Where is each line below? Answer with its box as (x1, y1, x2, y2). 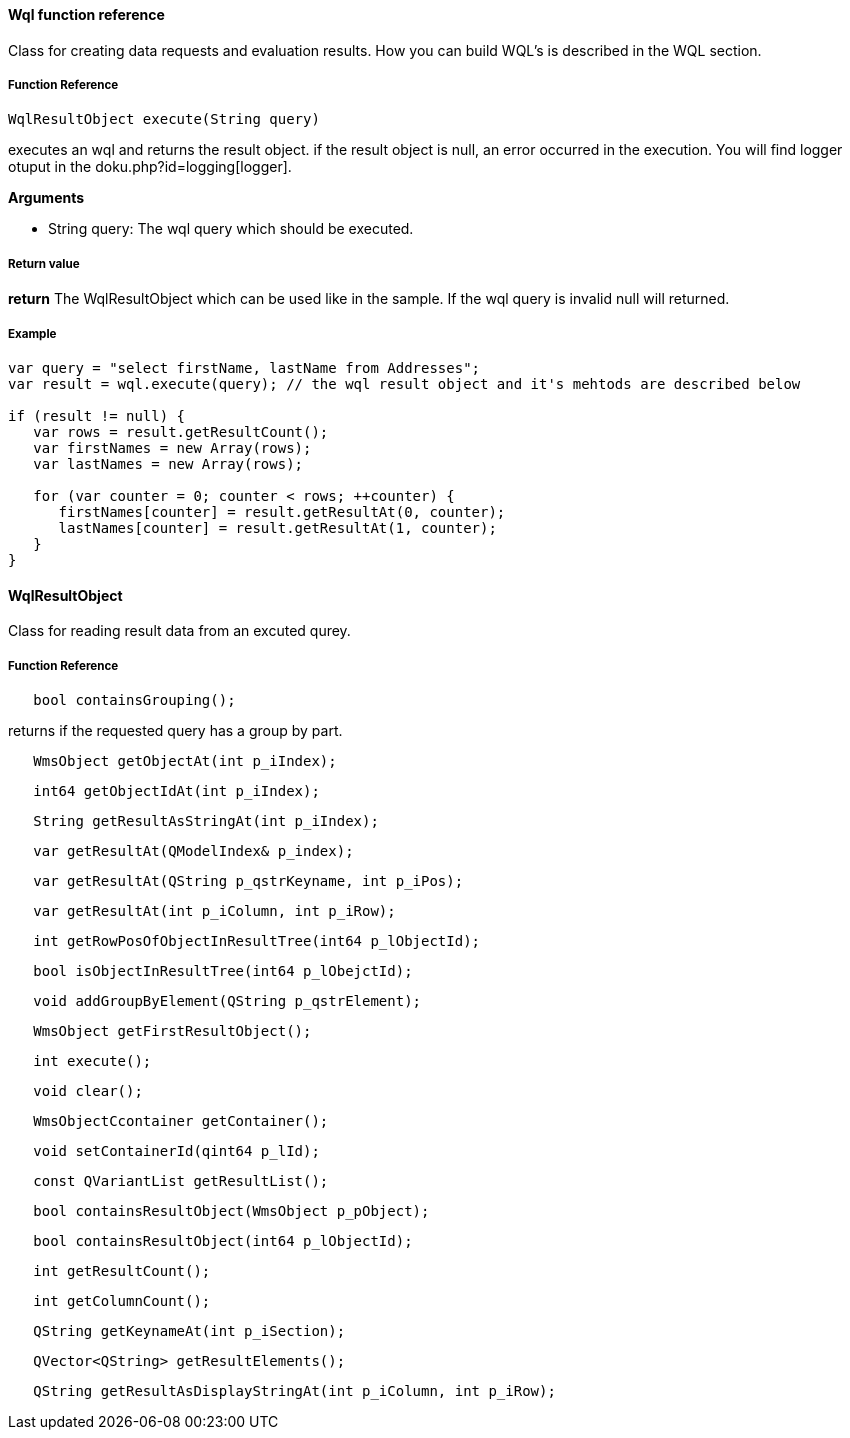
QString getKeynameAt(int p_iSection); (33, 1322, 346, 1339)
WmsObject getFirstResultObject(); (33, 1022, 312, 1039)
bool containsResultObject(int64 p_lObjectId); (33, 1232, 413, 1249)
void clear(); (33, 1082, 143, 1099)
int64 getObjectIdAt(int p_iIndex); (33, 782, 320, 799)
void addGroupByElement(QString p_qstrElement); (33, 992, 422, 1009)
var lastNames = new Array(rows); (33, 455, 304, 472)
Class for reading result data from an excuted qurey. (8, 622, 351, 640)
